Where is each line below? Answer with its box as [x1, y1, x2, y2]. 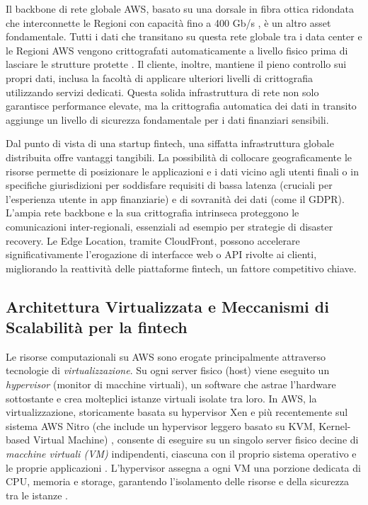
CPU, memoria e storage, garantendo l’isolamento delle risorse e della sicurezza [6, 474, 349, 489]
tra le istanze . [6, 487, 69, 502]
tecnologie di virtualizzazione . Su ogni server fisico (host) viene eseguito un [6, 363, 330, 378]
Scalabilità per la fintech [6, 316, 188, 338]
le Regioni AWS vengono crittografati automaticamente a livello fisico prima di [6, 42, 348, 57]
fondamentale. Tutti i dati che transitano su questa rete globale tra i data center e [6, 29, 362, 44]
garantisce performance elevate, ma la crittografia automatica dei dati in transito [6, 98, 357, 113]
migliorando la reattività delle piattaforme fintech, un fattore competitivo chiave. [6, 260, 357, 275]
